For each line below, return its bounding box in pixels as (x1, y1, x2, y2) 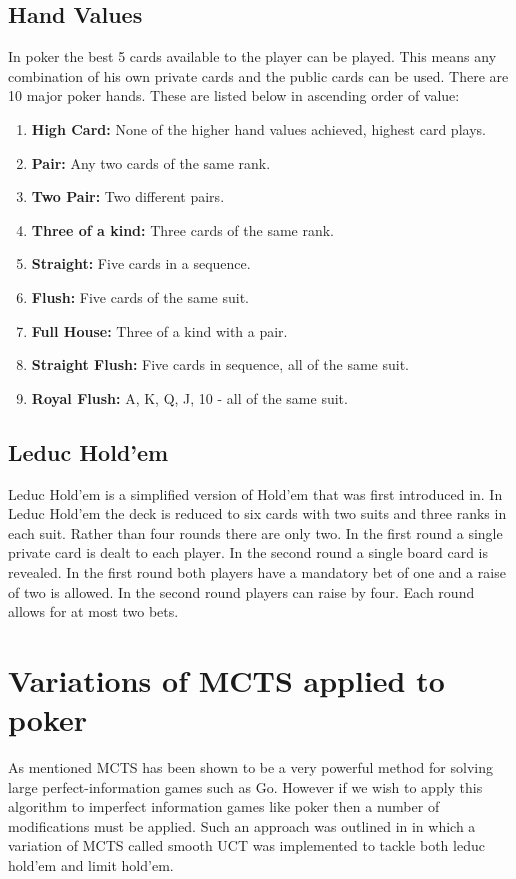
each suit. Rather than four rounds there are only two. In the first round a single (8, 522, 503, 543)
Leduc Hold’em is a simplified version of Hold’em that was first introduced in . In (8, 483, 503, 504)
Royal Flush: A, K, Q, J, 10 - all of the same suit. (31, 387, 348, 408)
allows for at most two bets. (8, 601, 179, 622)
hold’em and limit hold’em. (8, 854, 174, 875)
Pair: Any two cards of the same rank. (31, 152, 271, 173)
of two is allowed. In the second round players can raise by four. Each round (8, 581, 475, 602)
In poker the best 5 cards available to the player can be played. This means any (8, 46, 497, 67)
